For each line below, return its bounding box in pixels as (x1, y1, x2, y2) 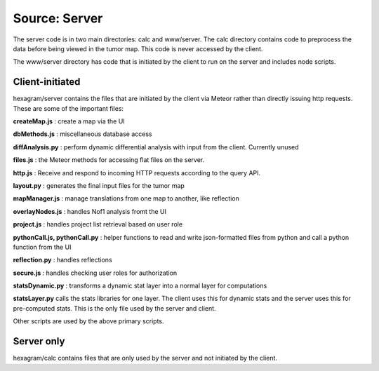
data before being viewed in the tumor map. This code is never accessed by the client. (13, 44, 263, 53)
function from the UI (13, 243, 72, 251)
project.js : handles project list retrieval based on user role (13, 220, 182, 229)
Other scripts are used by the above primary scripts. (13, 317, 164, 325)
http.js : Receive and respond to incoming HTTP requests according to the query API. (13, 168, 261, 177)
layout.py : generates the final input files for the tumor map (13, 181, 185, 189)
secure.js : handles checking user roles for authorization (13, 269, 178, 277)
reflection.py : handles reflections (13, 256, 112, 264)
